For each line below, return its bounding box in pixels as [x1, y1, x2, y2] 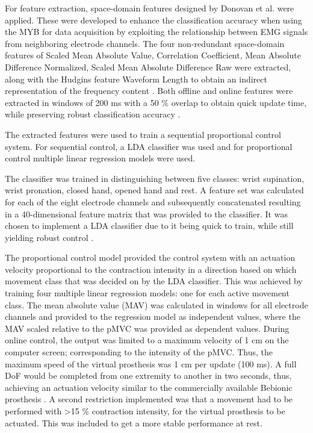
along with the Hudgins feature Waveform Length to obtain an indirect [5, 72, 267, 85]
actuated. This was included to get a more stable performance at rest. [5, 416, 262, 429]
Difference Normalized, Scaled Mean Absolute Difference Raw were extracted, [5, 60, 291, 73]
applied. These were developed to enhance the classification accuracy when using [5, 13, 302, 26]
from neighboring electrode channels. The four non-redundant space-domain [5, 37, 285, 49]
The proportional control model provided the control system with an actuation [5, 251, 296, 264]
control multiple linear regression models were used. [5, 152, 196, 164]
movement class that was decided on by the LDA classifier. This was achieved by [5, 275, 303, 287]
